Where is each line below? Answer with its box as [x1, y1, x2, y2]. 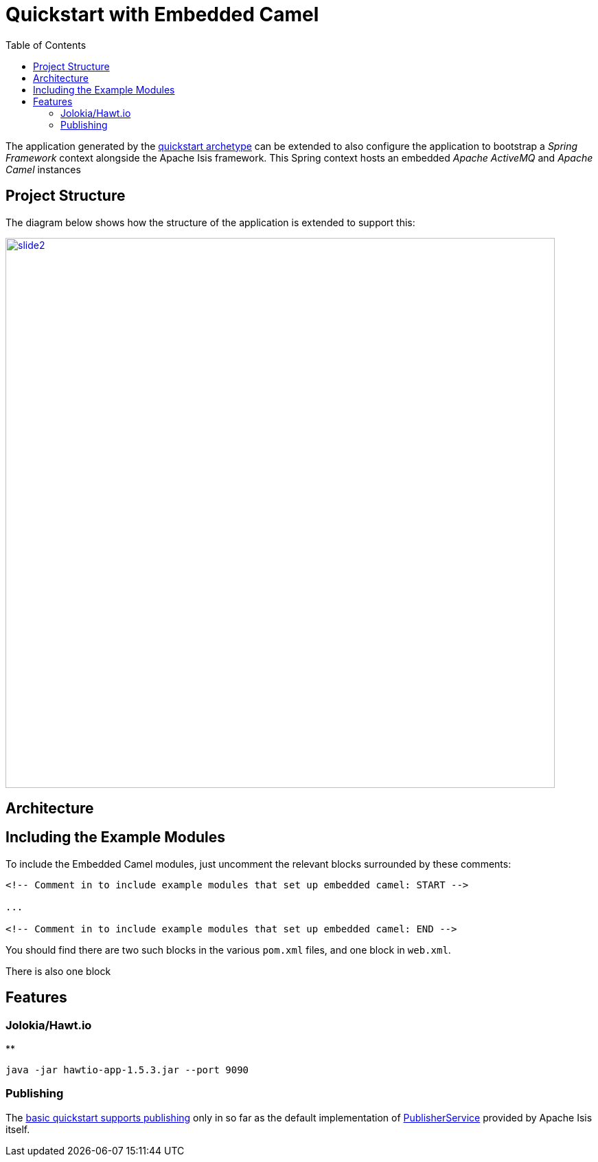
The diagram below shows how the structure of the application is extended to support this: [5, 216, 415, 228]
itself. [5, 1123, 30, 1135]
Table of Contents [5, 39, 87, 51]
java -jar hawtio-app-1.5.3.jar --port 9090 [5, 1064, 249, 1076]
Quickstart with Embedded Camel [5, 3, 319, 26]
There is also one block [5, 965, 111, 977]
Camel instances [5, 163, 81, 175]
